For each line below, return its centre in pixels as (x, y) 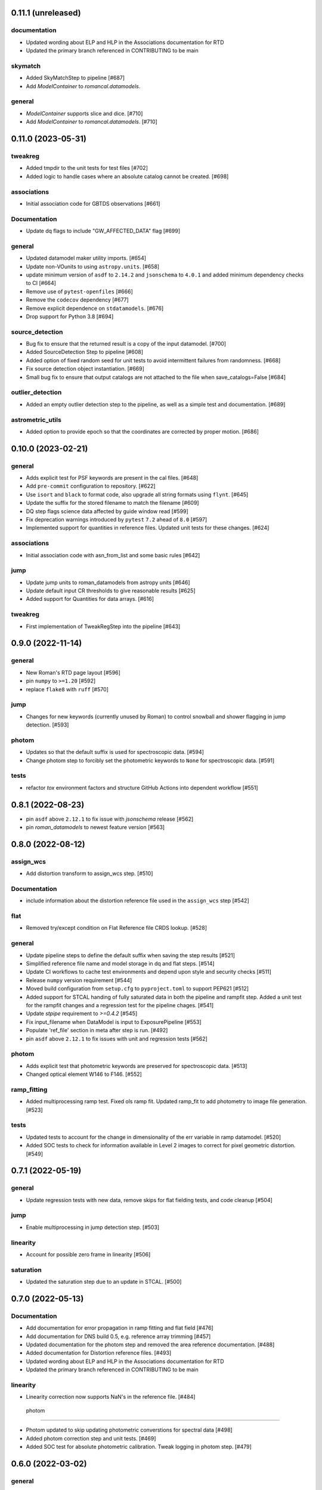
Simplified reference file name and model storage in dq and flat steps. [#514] (120, 964)
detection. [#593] (47, 725)
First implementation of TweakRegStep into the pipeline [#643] (103, 626)
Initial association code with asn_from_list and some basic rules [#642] (113, 555)
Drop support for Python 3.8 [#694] (70, 316)
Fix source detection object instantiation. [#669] (85, 369)
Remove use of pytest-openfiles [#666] (80, 291)
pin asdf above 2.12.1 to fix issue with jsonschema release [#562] (110, 819)
